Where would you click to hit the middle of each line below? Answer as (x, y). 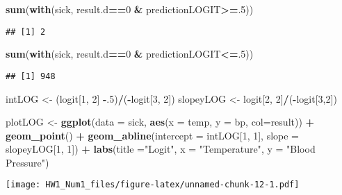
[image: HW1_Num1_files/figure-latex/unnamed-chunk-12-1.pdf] (153, 185)
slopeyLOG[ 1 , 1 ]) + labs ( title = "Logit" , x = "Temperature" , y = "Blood (161, 149)
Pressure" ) (27, 162)
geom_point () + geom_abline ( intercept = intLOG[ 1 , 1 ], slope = (152, 135)
